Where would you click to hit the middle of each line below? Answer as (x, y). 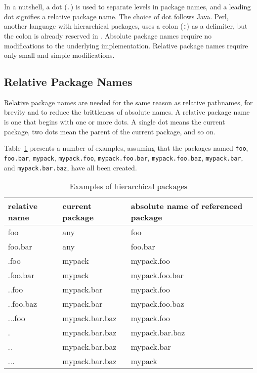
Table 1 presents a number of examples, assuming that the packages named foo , (126, 148)
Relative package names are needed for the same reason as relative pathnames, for (128, 102)
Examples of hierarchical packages (128, 186)
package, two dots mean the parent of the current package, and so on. (110, 131)
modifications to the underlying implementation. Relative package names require (126, 45)
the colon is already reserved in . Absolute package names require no (108, 35)
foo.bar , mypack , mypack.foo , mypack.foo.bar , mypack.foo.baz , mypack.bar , (124, 157)
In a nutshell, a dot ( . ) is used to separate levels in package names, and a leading (128, 6)
